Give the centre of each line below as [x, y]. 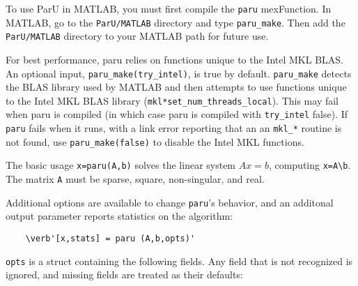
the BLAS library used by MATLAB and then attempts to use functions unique [176, 87]
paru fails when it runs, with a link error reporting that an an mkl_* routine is [174, 128]
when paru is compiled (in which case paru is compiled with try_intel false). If [177, 114]
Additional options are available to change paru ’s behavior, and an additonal [170, 202]
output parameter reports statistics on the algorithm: [119, 216]
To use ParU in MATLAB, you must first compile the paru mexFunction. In [169, 8]
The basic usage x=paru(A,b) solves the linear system [121, 165]
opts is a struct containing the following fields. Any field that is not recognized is [179, 261]
